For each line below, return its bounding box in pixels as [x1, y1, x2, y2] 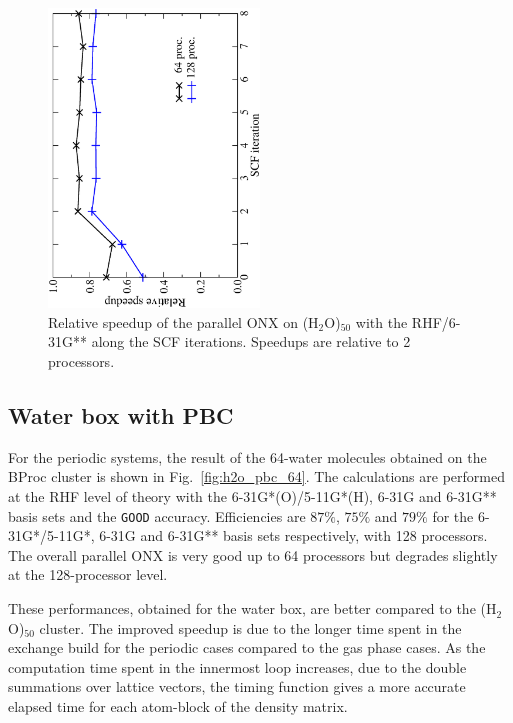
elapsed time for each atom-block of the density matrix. [8, 696, 348, 717]
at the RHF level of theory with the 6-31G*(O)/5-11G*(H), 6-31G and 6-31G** [8, 486, 497, 507]
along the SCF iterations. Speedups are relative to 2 [91, 331, 411, 352]
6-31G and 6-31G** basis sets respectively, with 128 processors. [99, 525, 488, 546]
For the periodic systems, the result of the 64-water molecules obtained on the [8, 446, 487, 467]
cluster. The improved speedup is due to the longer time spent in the [39, 617, 462, 638]
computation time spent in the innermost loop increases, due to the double [8, 656, 467, 677]
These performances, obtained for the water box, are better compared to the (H [8, 598, 497, 619]
